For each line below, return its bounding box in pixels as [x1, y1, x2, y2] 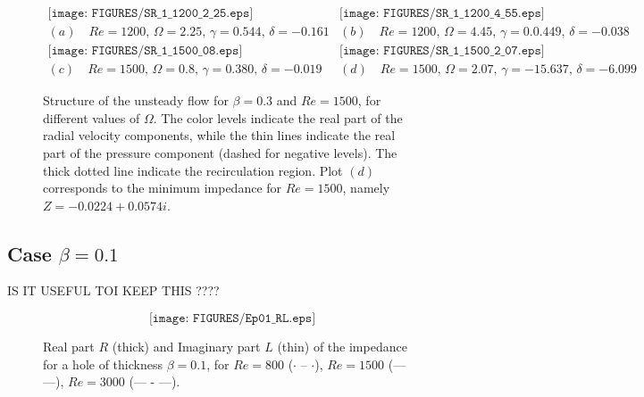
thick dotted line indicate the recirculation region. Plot [43, 161, 343, 179]
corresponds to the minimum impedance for [43, 178, 282, 197]
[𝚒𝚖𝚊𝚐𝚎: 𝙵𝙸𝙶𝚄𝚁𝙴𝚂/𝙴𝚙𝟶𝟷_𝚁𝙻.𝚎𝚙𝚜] [148, 312, 316, 326]
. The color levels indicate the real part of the [153, 108, 403, 127]
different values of [43, 108, 140, 127]
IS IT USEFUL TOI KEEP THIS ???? [7, 281, 220, 300]
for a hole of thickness [43, 354, 163, 373]
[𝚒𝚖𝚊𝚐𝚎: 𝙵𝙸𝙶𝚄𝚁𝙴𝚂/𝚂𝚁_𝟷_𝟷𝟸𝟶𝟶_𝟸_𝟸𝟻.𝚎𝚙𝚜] [47, 7, 254, 21]
